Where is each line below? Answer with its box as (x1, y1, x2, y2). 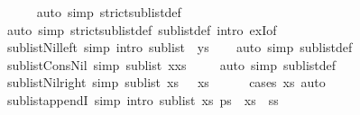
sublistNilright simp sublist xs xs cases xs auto (6, 73, 326, 92)
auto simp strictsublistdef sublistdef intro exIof (6, 20, 277, 39)
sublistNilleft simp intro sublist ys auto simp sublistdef (6, 38, 353, 57)
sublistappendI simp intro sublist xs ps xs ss (6, 90, 279, 109)
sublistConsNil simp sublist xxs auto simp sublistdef (6, 55, 337, 74)
